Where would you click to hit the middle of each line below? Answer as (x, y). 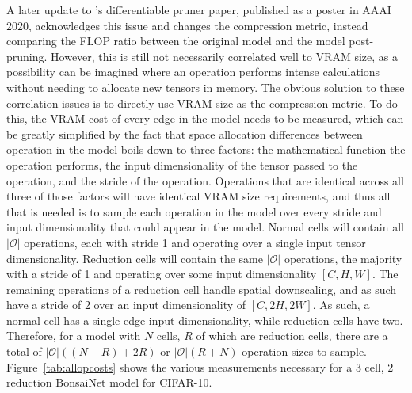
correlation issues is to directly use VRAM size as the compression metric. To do (202, 103)
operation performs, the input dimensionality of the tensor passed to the (182, 164)
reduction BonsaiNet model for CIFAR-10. (109, 382)
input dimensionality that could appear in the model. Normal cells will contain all (205, 227)
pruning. (27, 56)
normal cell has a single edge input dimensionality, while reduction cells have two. (205, 320)
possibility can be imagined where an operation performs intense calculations (193, 72)
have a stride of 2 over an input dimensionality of (126, 305)
